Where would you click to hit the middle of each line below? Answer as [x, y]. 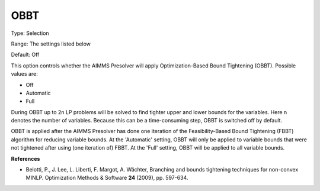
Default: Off [25, 55]
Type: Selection [30, 33]
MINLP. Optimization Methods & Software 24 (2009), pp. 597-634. [107, 178]
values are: [24, 74]
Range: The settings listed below [51, 44]
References [25, 158]
